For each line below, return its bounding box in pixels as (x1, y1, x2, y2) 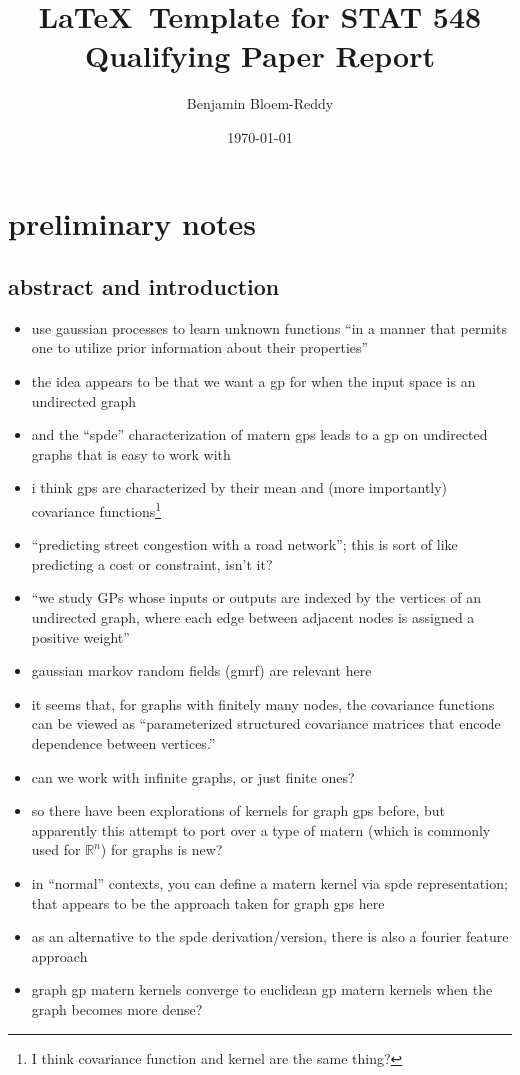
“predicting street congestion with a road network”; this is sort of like (31, 534, 458, 555)
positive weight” (31, 626, 130, 647)
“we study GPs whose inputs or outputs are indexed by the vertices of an (31, 587, 482, 608)
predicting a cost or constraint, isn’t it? (31, 553, 273, 574)
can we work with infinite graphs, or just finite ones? (31, 766, 355, 787)
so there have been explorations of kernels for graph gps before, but (31, 800, 445, 821)
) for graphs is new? (100, 839, 223, 860)
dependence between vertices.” (31, 733, 216, 754)
